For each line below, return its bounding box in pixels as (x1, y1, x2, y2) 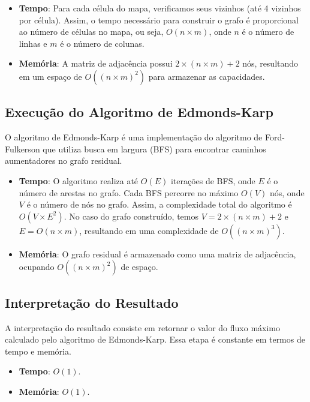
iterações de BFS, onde (170, 174, 255, 187)
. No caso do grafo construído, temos (64, 209, 199, 222)
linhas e (19, 37, 47, 49)
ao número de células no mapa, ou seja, (19, 25, 164, 38)
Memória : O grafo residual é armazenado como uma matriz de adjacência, (19, 247, 296, 260)
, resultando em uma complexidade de (79, 224, 219, 236)
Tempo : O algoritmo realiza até (19, 174, 139, 187)
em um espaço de (19, 70, 82, 82)
